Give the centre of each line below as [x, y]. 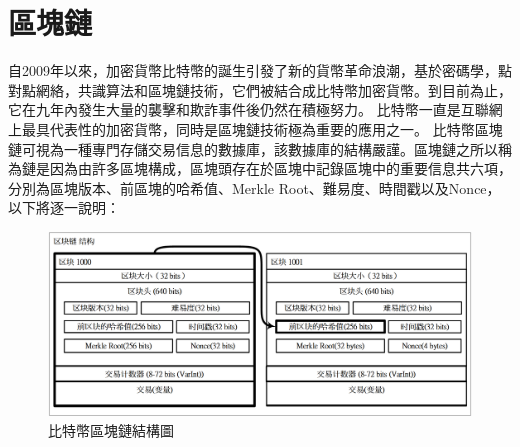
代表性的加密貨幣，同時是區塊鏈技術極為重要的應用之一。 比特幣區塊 [276, 128]
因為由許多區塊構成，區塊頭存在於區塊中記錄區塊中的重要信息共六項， [280, 168]
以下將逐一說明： [64, 207]
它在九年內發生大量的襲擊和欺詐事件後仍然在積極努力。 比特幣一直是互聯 [248, 109]
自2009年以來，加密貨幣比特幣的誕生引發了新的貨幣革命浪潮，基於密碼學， [253, 70]
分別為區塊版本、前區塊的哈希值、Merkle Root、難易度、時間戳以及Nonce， [254, 187]
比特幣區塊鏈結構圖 [111, 429]
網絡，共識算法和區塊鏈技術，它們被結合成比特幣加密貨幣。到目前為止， [273, 89]
